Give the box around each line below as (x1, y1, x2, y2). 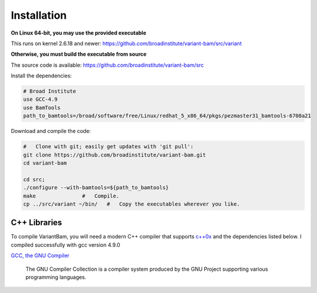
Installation (11, 9, 67, 22)
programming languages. (25, 274, 86, 281)
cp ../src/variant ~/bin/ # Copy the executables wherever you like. (23, 200, 240, 207)
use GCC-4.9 (23, 96, 58, 103)
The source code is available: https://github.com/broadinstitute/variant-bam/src (11, 62, 204, 69)
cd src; (23, 176, 45, 183)
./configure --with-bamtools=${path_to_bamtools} (23, 185, 169, 191)
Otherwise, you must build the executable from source (11, 50, 147, 58)
